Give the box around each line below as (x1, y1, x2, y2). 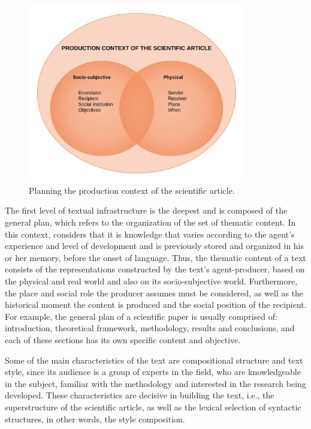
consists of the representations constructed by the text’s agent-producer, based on (5, 263, 305, 275)
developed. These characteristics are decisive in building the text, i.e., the (5, 389, 274, 401)
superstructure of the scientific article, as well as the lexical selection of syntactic (5, 400, 301, 413)
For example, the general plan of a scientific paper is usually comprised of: (5, 310, 277, 322)
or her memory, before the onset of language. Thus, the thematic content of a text (5, 251, 306, 263)
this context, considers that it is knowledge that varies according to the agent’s (5, 227, 295, 240)
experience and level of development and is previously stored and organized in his (5, 239, 304, 252)
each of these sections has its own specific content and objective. (5, 333, 241, 346)
